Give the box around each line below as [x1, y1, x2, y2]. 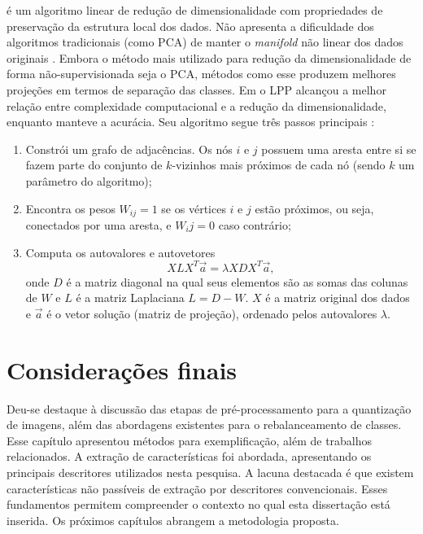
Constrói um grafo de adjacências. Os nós [25, 140, 233, 157]
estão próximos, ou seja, [255, 199, 374, 217]
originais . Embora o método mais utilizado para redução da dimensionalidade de [7, 49, 412, 66]
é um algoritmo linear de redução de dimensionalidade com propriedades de [7, 2, 383, 18]
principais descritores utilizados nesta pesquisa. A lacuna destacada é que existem [7, 463, 414, 480]
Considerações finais [7, 352, 238, 386]
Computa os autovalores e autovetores [25, 243, 216, 260]
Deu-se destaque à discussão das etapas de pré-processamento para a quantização [7, 400, 412, 417]
